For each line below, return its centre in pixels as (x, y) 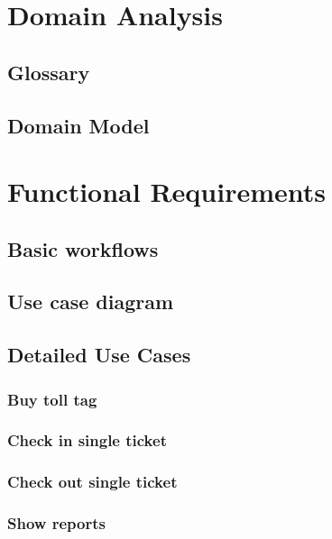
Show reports (56, 523)
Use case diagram (91, 301)
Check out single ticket (92, 482)
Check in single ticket (87, 440)
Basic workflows (83, 248)
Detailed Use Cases (99, 355)
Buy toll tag (52, 399)
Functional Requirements (166, 192)
